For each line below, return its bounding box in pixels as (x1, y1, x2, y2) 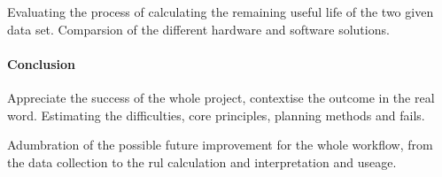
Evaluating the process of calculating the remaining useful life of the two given (7, 3, 434, 20)
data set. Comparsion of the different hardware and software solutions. (7, 19, 390, 38)
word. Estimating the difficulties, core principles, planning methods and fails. (7, 105, 425, 124)
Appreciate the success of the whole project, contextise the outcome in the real (7, 88, 435, 106)
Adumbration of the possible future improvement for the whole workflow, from (7, 135, 433, 154)
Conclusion (7, 54, 76, 73)
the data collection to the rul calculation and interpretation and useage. (7, 152, 397, 171)
